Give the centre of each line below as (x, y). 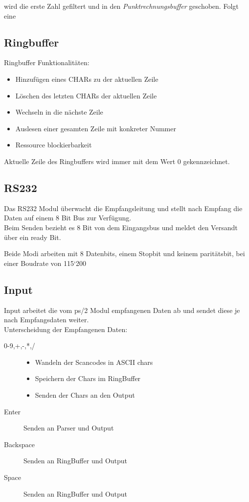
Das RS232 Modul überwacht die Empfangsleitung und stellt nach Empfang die (123, 208)
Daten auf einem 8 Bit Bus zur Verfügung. (68, 218)
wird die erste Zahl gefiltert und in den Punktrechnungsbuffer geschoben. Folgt (121, 6)
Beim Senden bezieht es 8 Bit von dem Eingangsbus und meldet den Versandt (121, 227)
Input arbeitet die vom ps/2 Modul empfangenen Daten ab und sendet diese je (122, 310)
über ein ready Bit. (33, 237)
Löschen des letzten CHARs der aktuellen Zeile (86, 95)
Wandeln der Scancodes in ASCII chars (94, 362)
